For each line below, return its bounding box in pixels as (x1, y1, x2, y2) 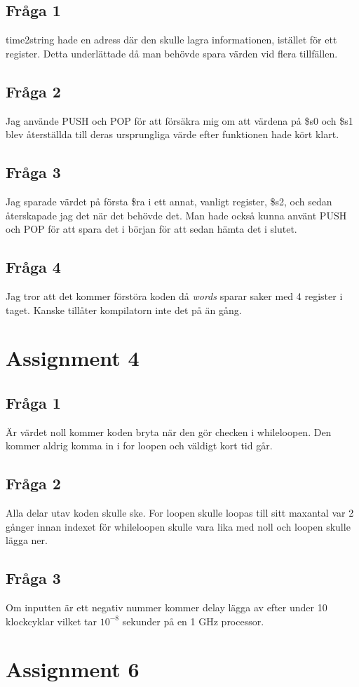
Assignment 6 (6, 655, 140, 683)
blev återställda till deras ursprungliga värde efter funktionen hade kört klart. (6, 127, 339, 142)
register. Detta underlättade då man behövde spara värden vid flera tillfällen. (6, 46, 338, 60)
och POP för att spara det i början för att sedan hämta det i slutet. (6, 222, 297, 236)
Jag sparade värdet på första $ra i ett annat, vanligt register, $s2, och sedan (6, 193, 332, 208)
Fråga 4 (6, 256, 61, 278)
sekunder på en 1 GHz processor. (122, 613, 264, 628)
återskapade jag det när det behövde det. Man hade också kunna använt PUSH (6, 208, 347, 222)
